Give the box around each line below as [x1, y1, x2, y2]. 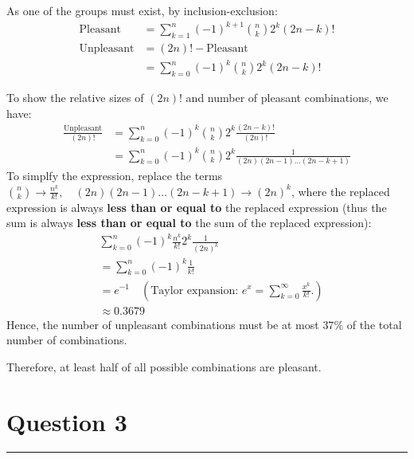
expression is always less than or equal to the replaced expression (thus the [6, 198, 387, 215]
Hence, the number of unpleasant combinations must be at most [6, 316, 319, 332]
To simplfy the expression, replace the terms [6, 167, 223, 183]
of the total [346, 316, 402, 332]
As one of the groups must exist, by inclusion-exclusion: [6, 2, 278, 18]
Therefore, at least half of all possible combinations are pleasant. [6, 358, 322, 375]
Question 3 [6, 405, 127, 437]
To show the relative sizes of [6, 89, 144, 106]
